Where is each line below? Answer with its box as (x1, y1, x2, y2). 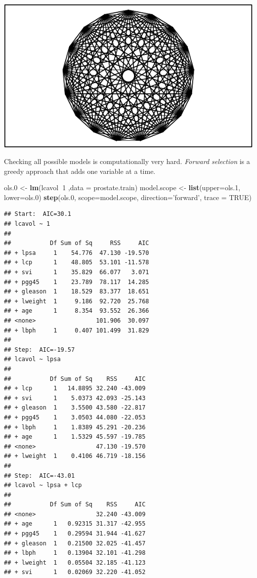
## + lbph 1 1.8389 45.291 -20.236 (4, 423, 146, 431)
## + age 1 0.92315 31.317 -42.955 (4, 520, 146, 528)
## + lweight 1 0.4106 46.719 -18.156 (4, 453, 146, 460)
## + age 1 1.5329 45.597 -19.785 (4, 433, 146, 441)
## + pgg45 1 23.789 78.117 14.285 (4, 278, 149, 286)
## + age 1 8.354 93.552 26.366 (4, 307, 149, 315)
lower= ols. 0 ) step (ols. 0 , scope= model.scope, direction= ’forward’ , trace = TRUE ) (4, 192, 252, 202)
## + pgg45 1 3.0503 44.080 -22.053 (4, 413, 146, 421)
